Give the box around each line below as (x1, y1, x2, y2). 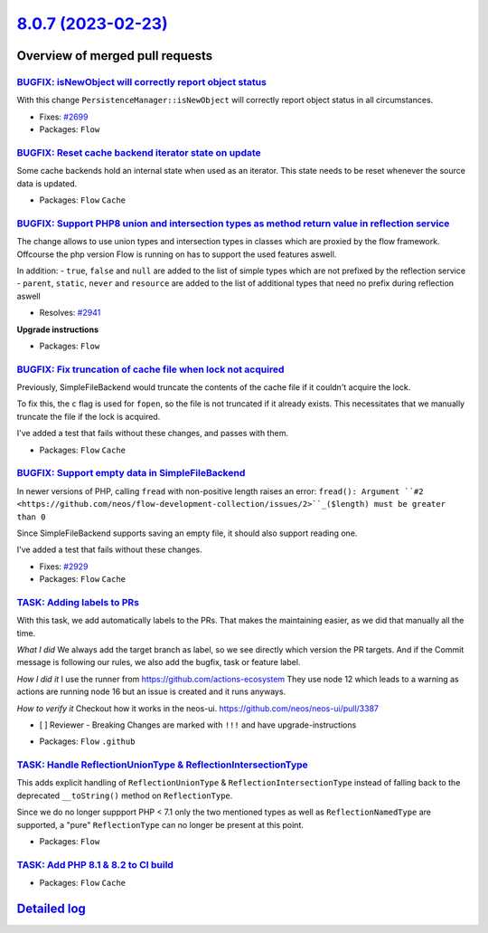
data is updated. (16, 177, 78, 189)
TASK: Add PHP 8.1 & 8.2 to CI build (16, 858, 174, 871)
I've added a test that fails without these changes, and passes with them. (16, 428, 289, 439)
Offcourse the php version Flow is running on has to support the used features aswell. (16, 249, 337, 260)
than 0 (16, 511, 46, 522)
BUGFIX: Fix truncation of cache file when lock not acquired (16, 363, 285, 376)
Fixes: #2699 (39, 111, 89, 122)
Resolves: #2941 (39, 308, 101, 319)
